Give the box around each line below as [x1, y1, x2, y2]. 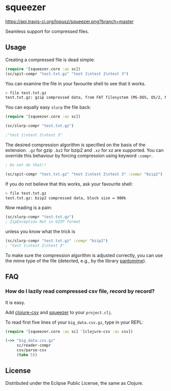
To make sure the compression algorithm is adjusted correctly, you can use [5, 252, 163, 258]
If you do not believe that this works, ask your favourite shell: [5, 180, 133, 187]
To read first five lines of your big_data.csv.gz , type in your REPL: [5, 319, 144, 325]
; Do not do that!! [5, 162, 47, 167]
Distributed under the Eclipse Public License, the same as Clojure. [5, 380, 144, 386]
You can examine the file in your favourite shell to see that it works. [5, 81, 146, 87]
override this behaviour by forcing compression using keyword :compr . [5, 152, 153, 159]
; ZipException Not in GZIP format [5, 219, 81, 224]
